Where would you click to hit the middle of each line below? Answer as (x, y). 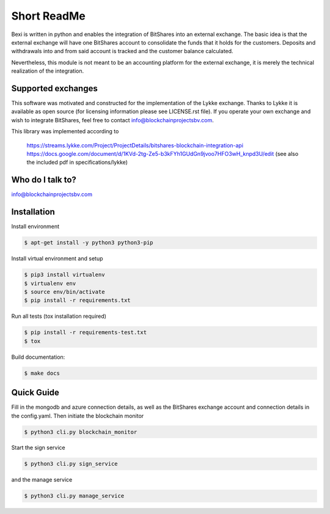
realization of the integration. (48, 71)
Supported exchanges (54, 88)
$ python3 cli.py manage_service (74, 496)
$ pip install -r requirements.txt (77, 300)
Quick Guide (35, 393)
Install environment (35, 227)
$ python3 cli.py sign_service (71, 464)
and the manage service (42, 480)
